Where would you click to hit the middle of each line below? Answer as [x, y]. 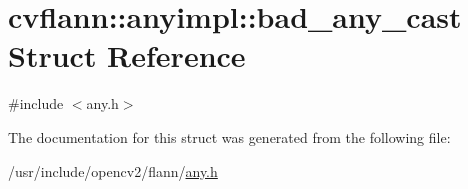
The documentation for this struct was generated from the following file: [229, 136]
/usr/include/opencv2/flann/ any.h [113, 170]
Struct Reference [127, 55]
